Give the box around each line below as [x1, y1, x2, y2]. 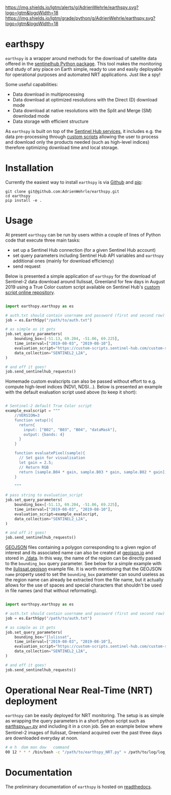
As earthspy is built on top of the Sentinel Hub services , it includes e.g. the [5, 128, 162, 134]
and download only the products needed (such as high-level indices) [5, 139, 150, 145]
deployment [5, 695, 58, 707]
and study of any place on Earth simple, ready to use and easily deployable [5, 66, 163, 72]
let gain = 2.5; [18, 460, 53, 465]
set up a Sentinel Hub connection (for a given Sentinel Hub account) [12, 247, 156, 253]
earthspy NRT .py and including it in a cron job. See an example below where [5, 723, 163, 730]
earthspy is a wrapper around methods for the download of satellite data [5, 55, 157, 61]
